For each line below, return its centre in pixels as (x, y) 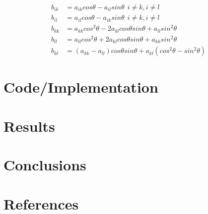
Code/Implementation (81, 87)
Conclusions (45, 165)
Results (29, 126)
